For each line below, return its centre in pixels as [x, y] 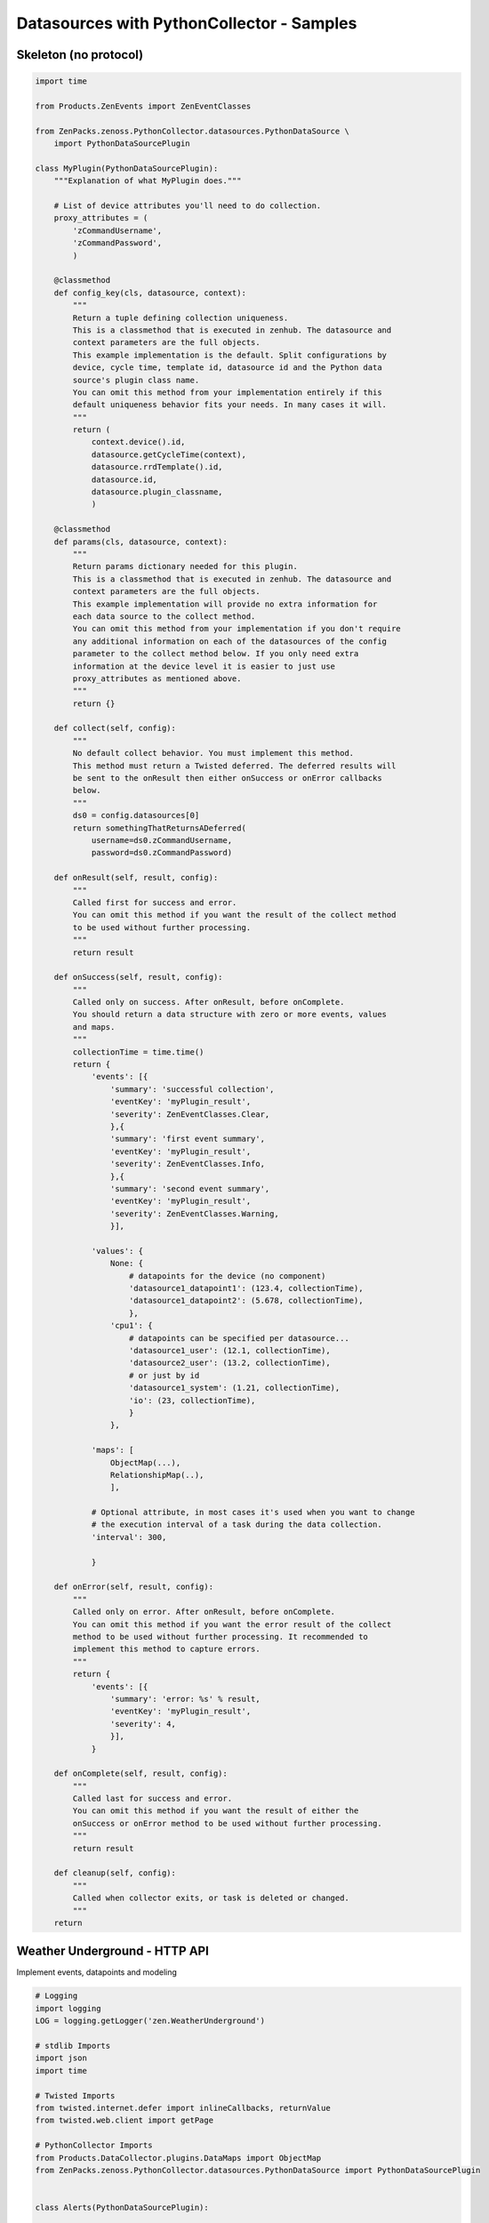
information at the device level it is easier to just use [204, 666]
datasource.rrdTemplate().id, [157, 467]
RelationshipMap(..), [157, 1475]
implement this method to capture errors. [167, 1649]
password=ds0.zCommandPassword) [162, 853]
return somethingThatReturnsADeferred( [159, 828]
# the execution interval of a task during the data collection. [236, 1525]
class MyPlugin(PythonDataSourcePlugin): [127, 168]
